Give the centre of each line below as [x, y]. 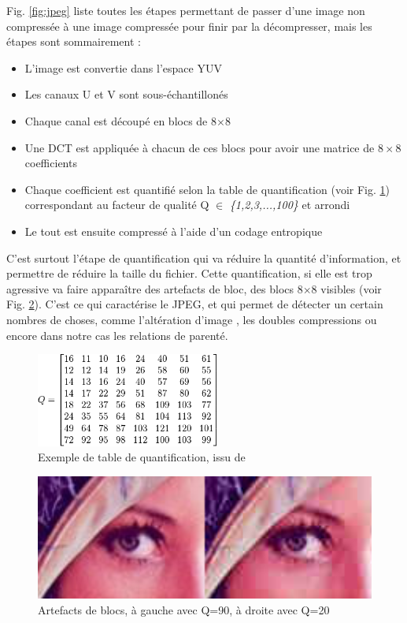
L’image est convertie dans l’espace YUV [123, 67]
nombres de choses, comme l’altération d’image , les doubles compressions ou [192, 319]
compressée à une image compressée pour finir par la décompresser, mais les [189, 26]
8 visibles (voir [346, 288]
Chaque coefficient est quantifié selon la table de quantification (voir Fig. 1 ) [207, 189]
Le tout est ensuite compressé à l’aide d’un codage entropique [174, 231]
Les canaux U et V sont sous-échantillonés [126, 94]
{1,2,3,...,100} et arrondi [290, 205]
